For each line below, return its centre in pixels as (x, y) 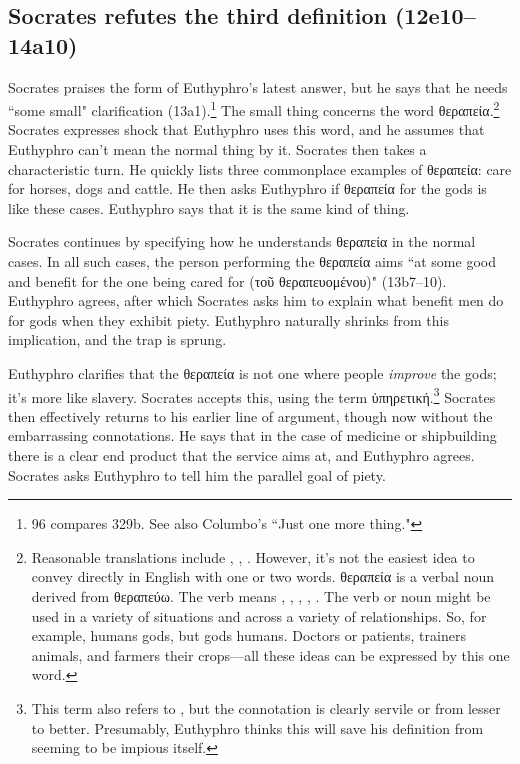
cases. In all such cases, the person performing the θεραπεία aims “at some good (252, 261)
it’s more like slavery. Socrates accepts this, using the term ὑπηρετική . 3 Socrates (252, 395)
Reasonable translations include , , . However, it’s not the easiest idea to (253, 556)
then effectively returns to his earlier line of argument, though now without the (250, 415)
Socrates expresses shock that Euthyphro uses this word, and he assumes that (246, 129)
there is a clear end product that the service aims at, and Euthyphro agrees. (241, 455)
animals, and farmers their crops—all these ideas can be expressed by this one (270, 654)
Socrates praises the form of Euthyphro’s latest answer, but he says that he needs (258, 86)
